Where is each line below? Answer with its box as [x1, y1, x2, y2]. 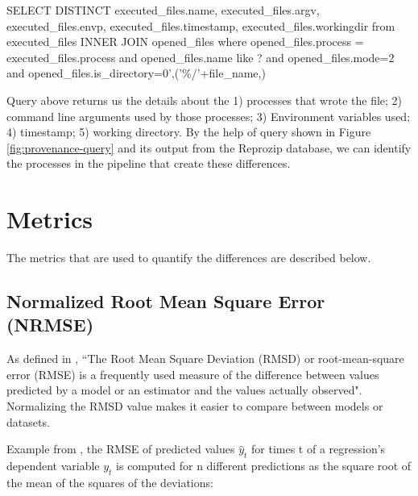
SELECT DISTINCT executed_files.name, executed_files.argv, [6, 2, 320, 18]
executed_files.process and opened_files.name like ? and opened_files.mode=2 [6, 48, 395, 65]
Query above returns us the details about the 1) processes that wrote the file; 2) [6, 91, 403, 108]
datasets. [6, 413, 50, 430]
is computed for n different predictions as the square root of [116, 457, 412, 474]
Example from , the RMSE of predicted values [6, 440, 235, 457]
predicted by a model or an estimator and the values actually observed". [6, 381, 362, 398]
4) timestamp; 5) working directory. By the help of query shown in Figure [6, 123, 371, 140]
